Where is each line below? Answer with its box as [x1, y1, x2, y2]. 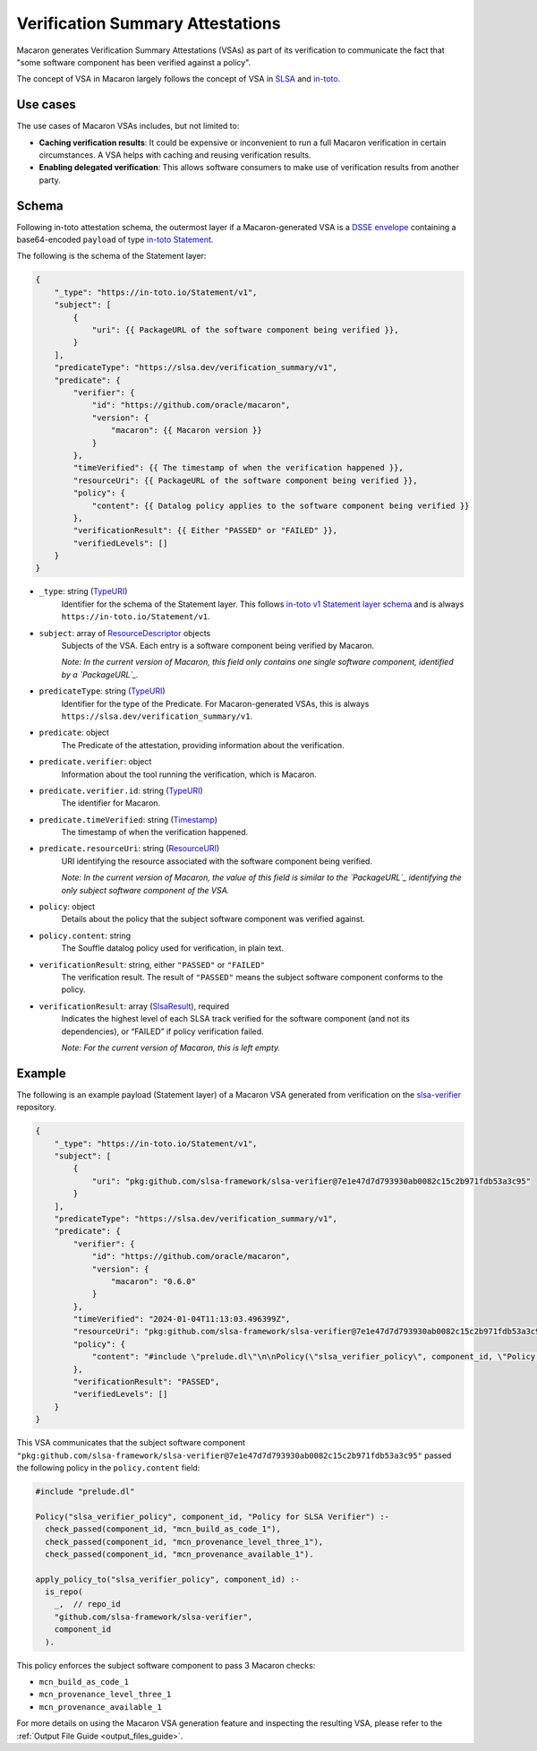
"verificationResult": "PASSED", [72, 1376, 220, 1387]
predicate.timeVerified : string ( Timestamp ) [38, 814, 218, 824]
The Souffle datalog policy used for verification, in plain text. [61, 943, 285, 953]
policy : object [38, 901, 96, 912]
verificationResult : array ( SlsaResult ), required [38, 1000, 230, 1012]
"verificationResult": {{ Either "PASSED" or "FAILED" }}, [72, 525, 338, 536]
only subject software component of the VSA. [61, 884, 230, 895]
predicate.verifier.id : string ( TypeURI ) [38, 785, 203, 796]
